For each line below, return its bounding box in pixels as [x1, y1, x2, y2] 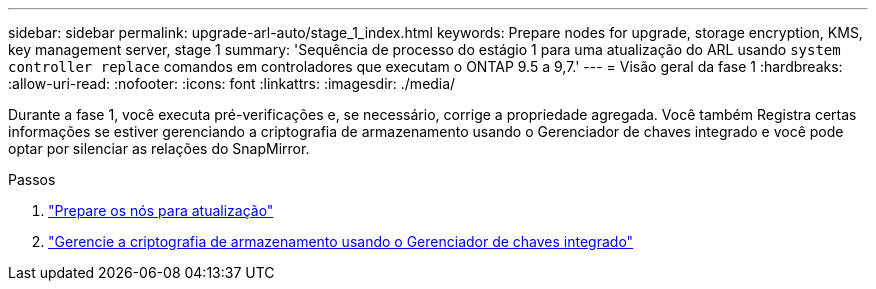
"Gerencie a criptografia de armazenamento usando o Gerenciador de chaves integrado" [48, 233, 634, 250]
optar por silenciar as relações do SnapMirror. [8, 140, 310, 157]
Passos [8, 171, 56, 188]
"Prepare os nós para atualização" [48, 202, 274, 219]
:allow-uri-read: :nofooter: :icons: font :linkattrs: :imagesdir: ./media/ [8, 75, 456, 92]
